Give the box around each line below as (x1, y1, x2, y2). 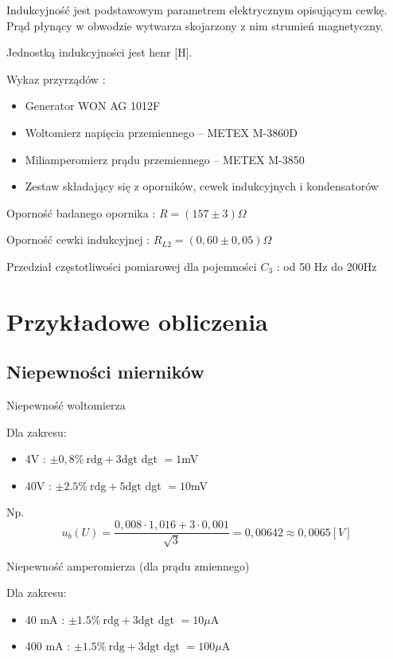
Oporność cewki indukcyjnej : (6, 231, 150, 248)
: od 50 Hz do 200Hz (276, 257, 377, 274)
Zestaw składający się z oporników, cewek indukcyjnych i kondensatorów (25, 178, 379, 194)
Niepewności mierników (6, 359, 204, 384)
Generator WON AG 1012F (25, 97, 161, 114)
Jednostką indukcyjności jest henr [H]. (6, 44, 193, 61)
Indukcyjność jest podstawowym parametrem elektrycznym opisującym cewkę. (6, 2, 387, 18)
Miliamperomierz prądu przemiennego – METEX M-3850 (25, 151, 305, 167)
